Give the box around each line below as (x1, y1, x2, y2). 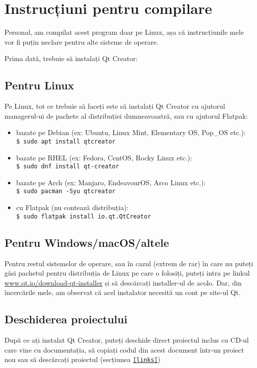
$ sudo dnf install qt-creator (16, 163, 119, 170)
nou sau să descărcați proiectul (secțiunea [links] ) (4, 354, 160, 365)
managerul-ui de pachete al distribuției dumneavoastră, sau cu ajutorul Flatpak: (4, 110, 248, 121)
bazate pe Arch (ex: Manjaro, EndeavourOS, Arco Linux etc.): (16, 177, 206, 187)
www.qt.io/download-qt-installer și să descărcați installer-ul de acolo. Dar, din (4, 277, 242, 288)
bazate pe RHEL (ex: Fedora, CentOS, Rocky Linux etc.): (16, 152, 192, 162)
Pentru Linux (4, 77, 74, 93)
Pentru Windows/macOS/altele (4, 234, 169, 250)
